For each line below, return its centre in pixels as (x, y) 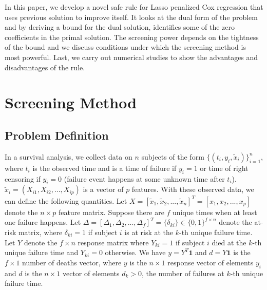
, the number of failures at (183, 273)
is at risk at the (149, 232)
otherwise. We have (135, 252)
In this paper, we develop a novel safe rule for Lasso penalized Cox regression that (134, 7)
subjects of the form (173, 156)
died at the (229, 242)
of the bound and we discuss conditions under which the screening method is (125, 47)
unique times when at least (215, 212)
